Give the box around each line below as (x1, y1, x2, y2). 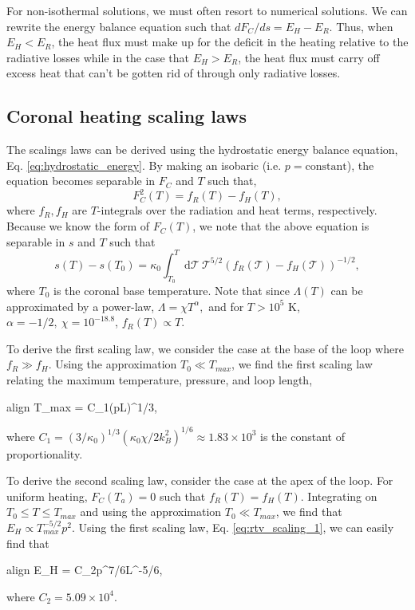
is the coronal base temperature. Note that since (53, 281, 290, 298)
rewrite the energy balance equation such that (6, 18, 231, 34)
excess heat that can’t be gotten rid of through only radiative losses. (6, 65, 341, 81)
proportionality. (6, 445, 83, 462)
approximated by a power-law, (6, 297, 155, 314)
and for (208, 297, 244, 314)
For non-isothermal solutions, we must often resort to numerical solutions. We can (6, 2, 408, 18)
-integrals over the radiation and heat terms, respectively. (97, 202, 377, 218)
